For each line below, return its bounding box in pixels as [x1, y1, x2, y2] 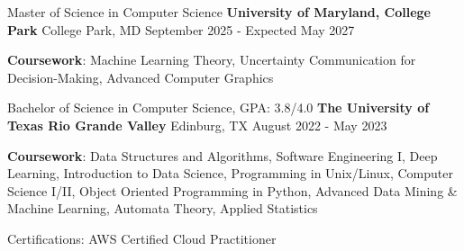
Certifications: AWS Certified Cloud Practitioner [7, 229, 277, 247]
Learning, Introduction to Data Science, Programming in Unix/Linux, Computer [7, 164, 453, 183]
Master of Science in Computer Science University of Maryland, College [7, 3, 431, 21]
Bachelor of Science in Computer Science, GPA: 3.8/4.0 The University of [7, 98, 430, 117]
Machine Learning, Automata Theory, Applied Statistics [7, 199, 318, 218]
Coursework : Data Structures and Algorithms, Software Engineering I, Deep [7, 146, 438, 165]
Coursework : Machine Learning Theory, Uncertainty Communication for [7, 50, 416, 69]
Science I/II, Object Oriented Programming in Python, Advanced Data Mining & [7, 181, 458, 200]
